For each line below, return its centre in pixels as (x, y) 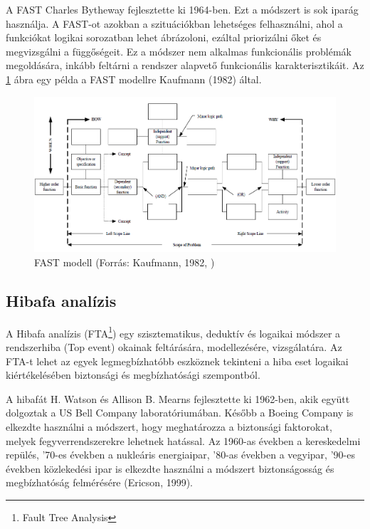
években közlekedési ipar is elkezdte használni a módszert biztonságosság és (170, 468)
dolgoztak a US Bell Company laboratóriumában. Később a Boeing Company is (180, 413)
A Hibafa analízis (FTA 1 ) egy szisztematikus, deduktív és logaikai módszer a (173, 332)
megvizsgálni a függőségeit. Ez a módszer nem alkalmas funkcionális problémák (179, 51)
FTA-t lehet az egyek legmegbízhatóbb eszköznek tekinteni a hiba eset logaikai (177, 361)
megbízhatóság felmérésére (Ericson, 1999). (100, 482)
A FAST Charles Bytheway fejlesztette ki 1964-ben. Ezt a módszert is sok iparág (182, 9)
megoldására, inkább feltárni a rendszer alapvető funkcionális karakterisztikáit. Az (185, 65)
